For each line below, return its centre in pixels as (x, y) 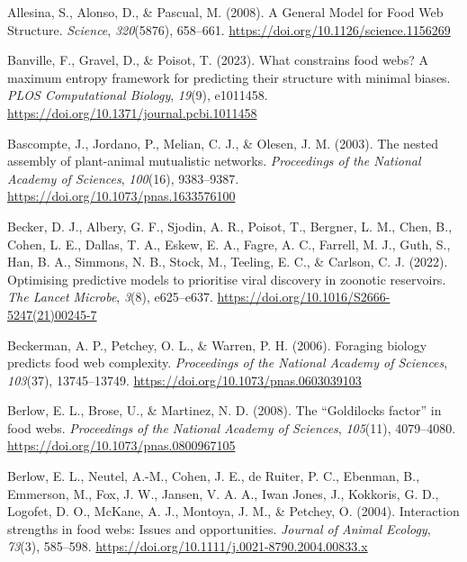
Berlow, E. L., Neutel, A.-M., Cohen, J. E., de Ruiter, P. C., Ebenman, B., (214, 476)
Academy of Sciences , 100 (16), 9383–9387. (123, 178)
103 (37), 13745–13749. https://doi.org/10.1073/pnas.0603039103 (184, 380)
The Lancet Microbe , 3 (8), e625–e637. (110, 297)
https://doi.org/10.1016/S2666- (304, 297)
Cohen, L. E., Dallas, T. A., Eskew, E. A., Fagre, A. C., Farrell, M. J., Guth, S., (229, 244)
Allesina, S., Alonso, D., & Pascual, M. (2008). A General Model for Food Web (225, 12)
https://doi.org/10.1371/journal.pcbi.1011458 (132, 112)
